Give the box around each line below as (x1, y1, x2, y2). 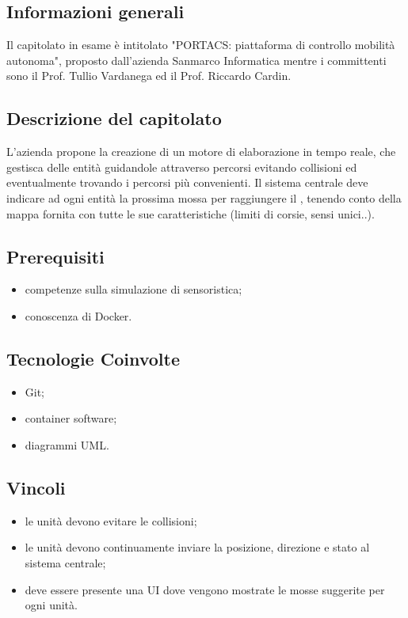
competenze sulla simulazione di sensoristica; (25, 281, 242, 298)
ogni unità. (25, 597, 78, 613)
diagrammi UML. (25, 436, 109, 453)
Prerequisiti (6, 244, 105, 268)
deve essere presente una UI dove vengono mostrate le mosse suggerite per (25, 581, 385, 597)
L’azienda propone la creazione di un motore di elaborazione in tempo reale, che (6, 143, 396, 160)
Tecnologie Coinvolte (6, 346, 181, 370)
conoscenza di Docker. (25, 307, 132, 324)
